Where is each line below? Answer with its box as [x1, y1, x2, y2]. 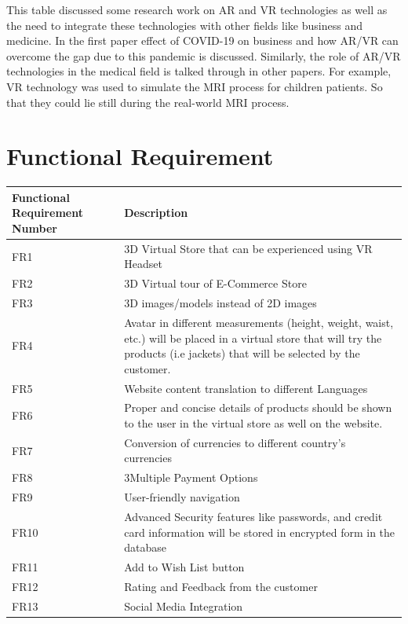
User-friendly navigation [124, 489, 240, 505]
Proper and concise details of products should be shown [124, 399, 392, 416]
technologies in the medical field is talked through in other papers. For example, [6, 63, 392, 79]
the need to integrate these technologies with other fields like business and [6, 17, 362, 33]
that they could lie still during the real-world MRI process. [6, 94, 290, 110]
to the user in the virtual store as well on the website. [124, 415, 383, 431]
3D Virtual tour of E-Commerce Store [124, 275, 307, 292]
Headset [124, 255, 162, 272]
